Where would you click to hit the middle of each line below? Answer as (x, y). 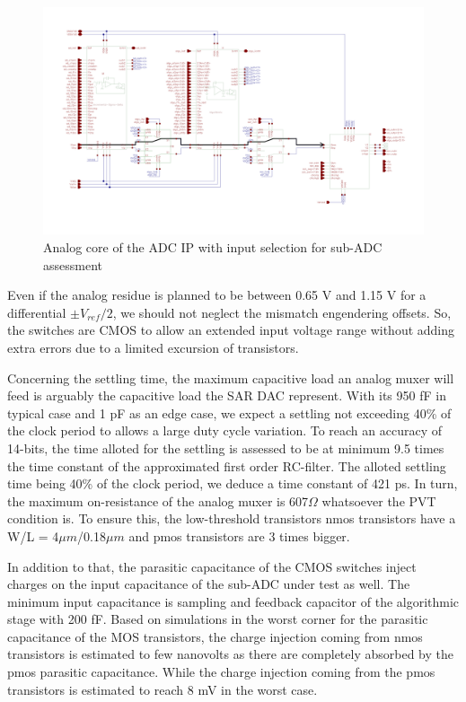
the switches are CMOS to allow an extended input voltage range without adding (231, 330)
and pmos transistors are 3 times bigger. (239, 535)
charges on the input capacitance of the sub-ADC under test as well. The (209, 584)
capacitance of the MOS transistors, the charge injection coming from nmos (215, 636)
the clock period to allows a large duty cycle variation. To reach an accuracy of (225, 430)
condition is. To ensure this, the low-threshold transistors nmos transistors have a (232, 518)
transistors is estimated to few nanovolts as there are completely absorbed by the (230, 654)
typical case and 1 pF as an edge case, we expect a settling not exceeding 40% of (229, 412)
